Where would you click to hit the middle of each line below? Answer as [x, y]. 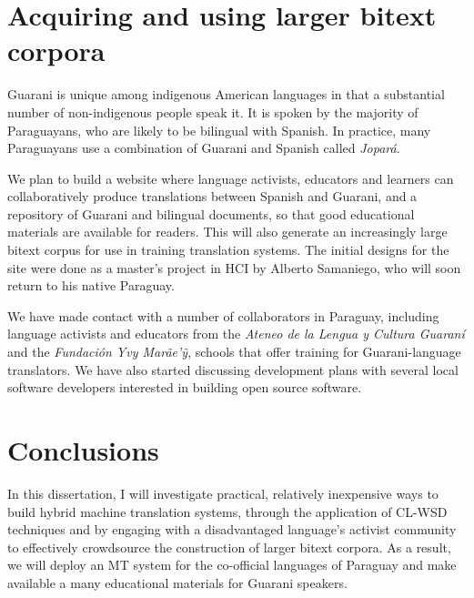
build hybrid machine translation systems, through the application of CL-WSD [227, 511]
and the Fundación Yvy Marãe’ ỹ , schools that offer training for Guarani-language [234, 352]
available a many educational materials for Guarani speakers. [177, 582]
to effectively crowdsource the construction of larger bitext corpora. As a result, [229, 547]
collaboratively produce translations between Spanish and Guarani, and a [212, 196]
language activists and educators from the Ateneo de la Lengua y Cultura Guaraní [236, 334]
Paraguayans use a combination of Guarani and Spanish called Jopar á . [204, 148]
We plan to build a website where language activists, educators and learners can [231, 178]
